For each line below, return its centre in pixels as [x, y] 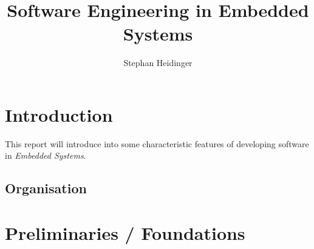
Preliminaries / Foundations [125, 233]
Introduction [59, 114]
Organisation [46, 188]
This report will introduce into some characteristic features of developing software [157, 143]
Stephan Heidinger [158, 63]
